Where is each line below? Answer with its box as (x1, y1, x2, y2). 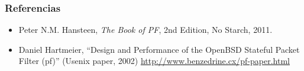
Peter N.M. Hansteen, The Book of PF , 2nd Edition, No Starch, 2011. (18, 23, 273, 36)
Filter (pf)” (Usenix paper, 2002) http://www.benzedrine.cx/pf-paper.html (18, 55, 290, 67)
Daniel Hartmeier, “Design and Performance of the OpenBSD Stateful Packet (18, 43, 300, 55)
